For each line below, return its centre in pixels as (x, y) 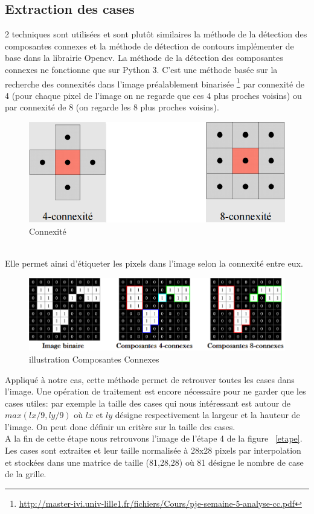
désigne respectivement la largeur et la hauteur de (207, 415)
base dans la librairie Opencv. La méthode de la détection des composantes (144, 58)
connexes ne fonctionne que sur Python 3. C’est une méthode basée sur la (141, 69)
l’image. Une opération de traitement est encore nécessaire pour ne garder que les (155, 391)
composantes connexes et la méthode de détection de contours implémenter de (149, 46)
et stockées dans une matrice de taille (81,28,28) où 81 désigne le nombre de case (154, 462)
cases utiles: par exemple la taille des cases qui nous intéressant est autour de (148, 403)
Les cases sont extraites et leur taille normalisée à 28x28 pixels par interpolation (153, 450)
